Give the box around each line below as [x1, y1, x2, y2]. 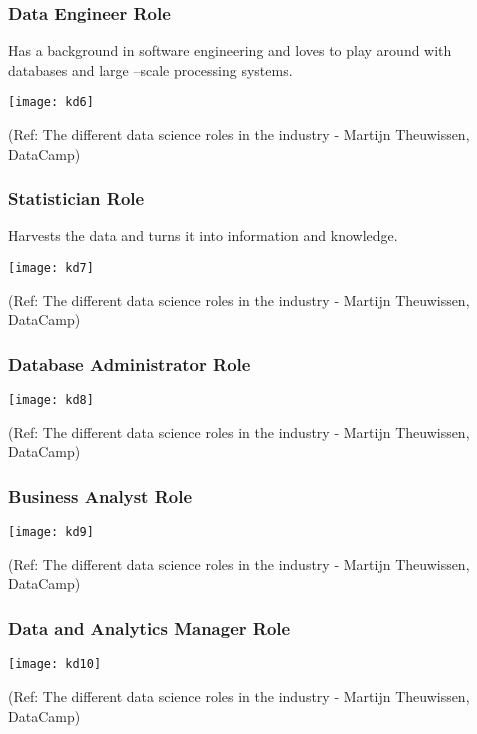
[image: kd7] [8, 261, 94, 276]
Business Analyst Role [8, 483, 193, 508]
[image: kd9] [8, 525, 94, 540]
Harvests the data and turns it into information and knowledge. [8, 225, 398, 246]
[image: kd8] [8, 393, 94, 408]
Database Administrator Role [8, 351, 251, 376]
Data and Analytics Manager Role [8, 615, 291, 640]
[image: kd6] [8, 95, 94, 110]
